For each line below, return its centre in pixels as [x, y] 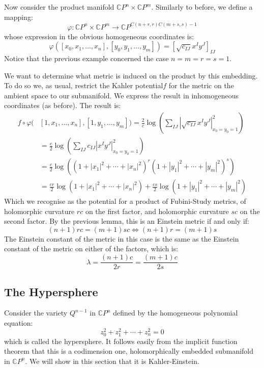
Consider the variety [36, 313]
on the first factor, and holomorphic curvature [157, 211]
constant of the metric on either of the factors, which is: [91, 248]
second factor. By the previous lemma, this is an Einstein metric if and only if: [127, 221]
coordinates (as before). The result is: [63, 105]
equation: [19, 322]
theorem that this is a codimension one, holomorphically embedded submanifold [129, 351]
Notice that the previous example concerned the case [86, 58]
